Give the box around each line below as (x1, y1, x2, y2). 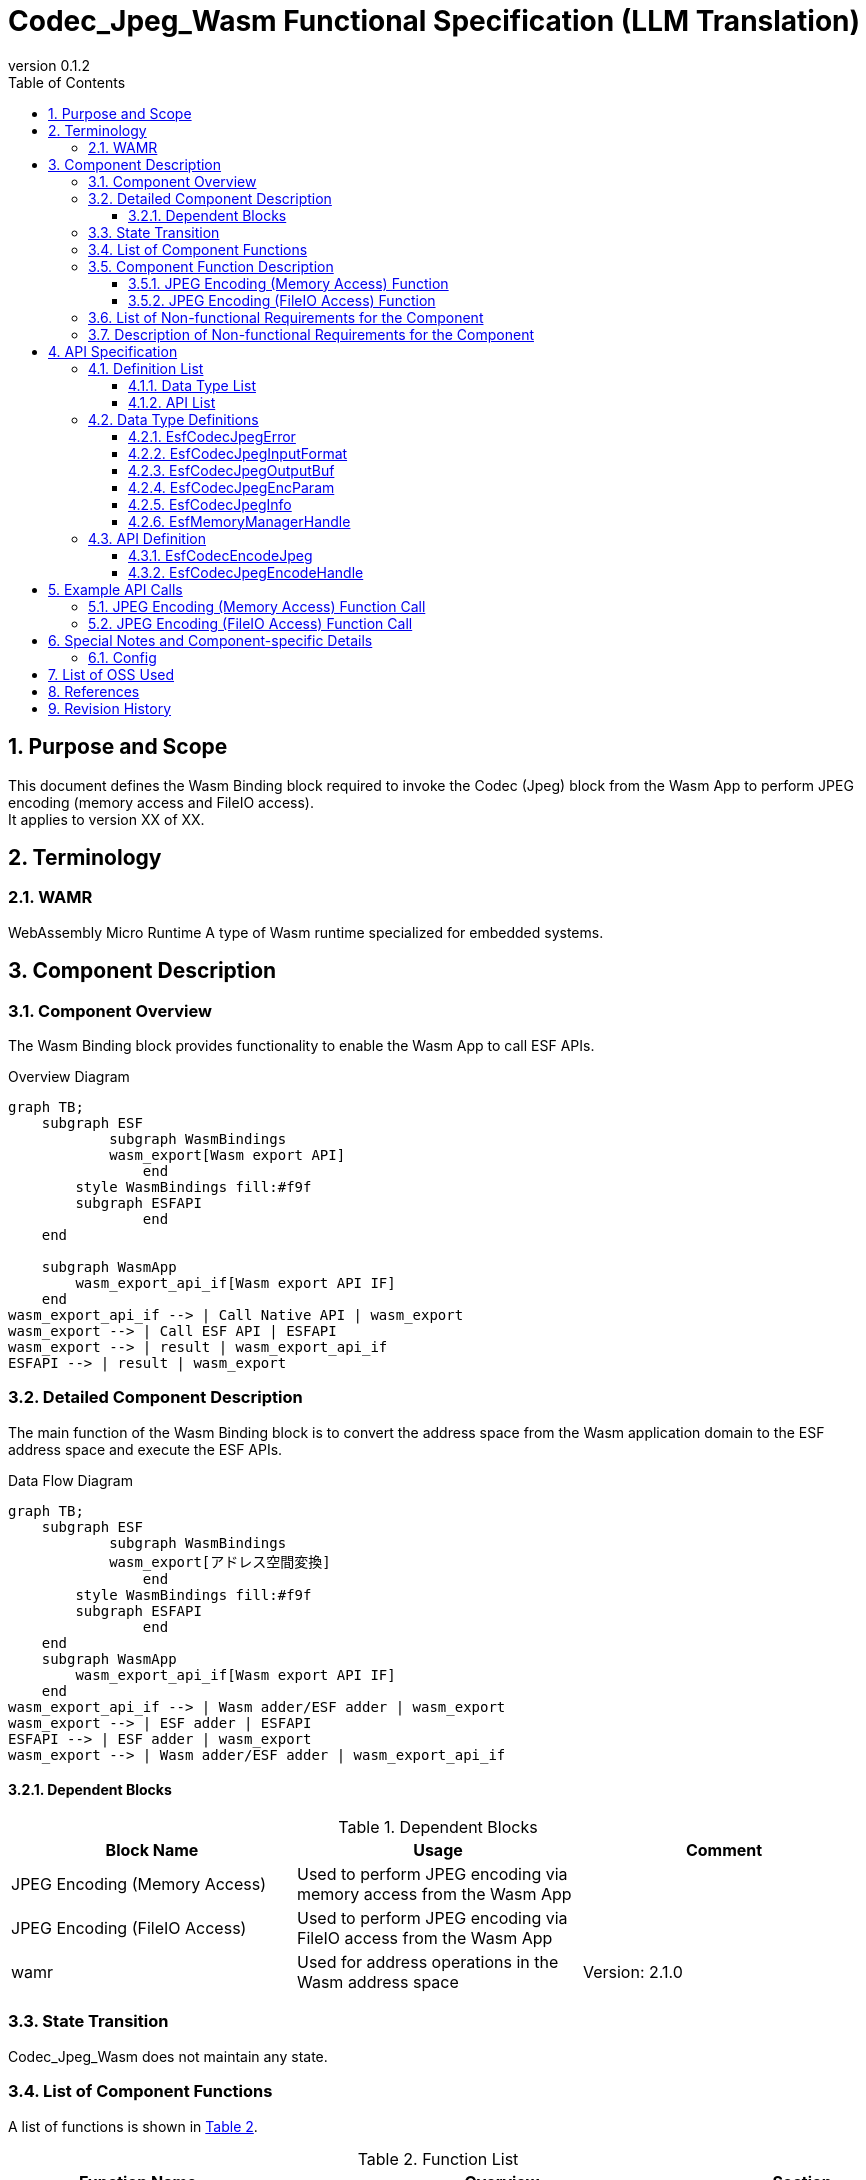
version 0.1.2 (8, 56, 90, 74)
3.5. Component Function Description (88, 257, 334, 275)
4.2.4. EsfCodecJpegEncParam (128, 478, 335, 496)
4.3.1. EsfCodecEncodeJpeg (128, 546, 313, 564)
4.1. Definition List (88, 359, 204, 377)
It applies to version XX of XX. (8, 810, 205, 828)
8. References (48, 682, 140, 700)
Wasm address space (296, 1972, 459, 1992)
